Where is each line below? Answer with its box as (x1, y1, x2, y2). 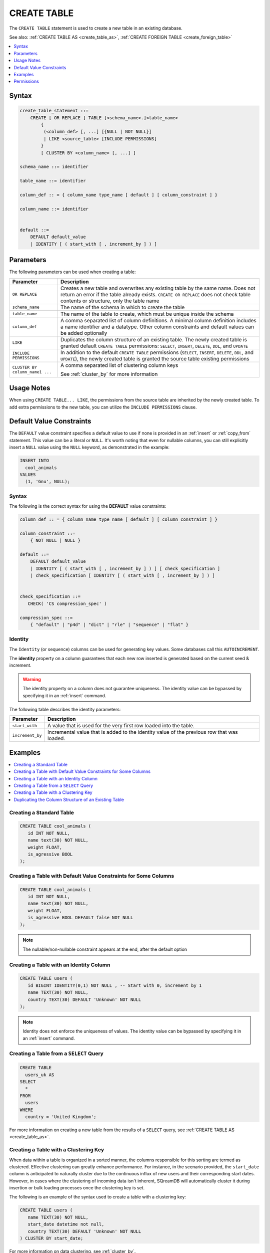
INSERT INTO (19, 458, 49, 464)
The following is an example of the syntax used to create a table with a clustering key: (9, 1194, 186, 1200)
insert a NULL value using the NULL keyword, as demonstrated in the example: (9, 444, 170, 451)
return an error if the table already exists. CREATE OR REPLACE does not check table (60, 291, 251, 298)
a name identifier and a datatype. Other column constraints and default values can (60, 323, 254, 330)
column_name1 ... (12, 369, 52, 374)
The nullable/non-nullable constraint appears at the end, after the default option (22, 946, 187, 952)
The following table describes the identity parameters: (9, 707, 121, 712)
